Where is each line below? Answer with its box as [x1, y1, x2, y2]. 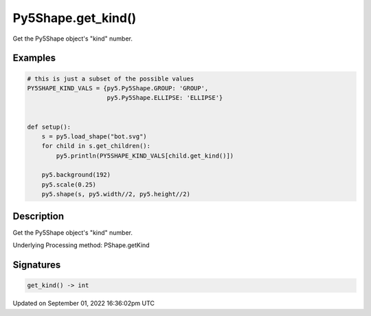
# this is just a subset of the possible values [27, 74, 194, 83]
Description [12, 210, 65, 222]
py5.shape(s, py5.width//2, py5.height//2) [41, 190, 190, 198]
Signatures [12, 259, 61, 271]
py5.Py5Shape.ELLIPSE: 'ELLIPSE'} [106, 94, 223, 102]
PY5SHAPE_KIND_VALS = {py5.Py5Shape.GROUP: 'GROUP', [27, 84, 209, 92]
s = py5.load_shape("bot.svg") [41, 132, 147, 140]
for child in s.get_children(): [41, 142, 151, 150]
